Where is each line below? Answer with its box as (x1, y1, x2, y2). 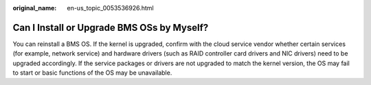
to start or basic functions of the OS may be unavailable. (12, 69, 172, 77)
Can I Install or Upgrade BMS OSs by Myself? (12, 21, 209, 34)
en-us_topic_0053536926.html (67, 4, 154, 12)
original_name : (12, 4, 57, 12)
